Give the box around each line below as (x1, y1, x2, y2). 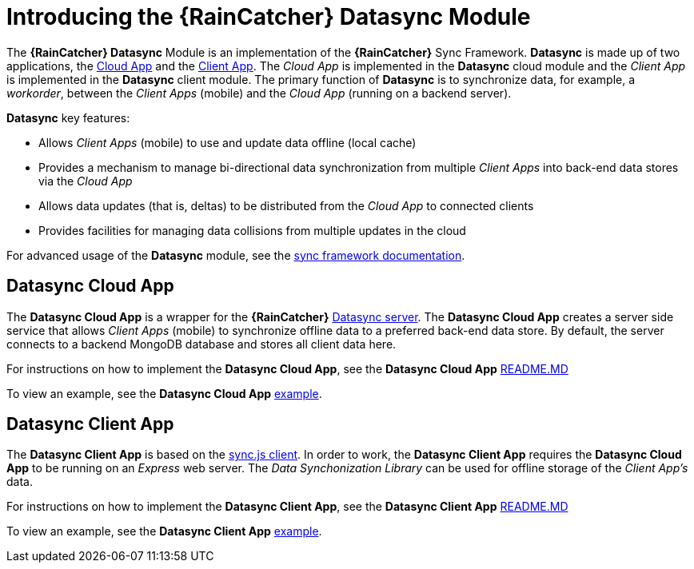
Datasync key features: (6, 110, 130, 125)
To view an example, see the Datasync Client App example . (6, 524, 322, 539)
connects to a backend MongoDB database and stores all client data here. (6, 336, 397, 351)
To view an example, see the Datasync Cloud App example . (6, 386, 322, 400)
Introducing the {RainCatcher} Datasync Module (6, 3, 531, 30)
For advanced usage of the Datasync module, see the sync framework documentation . (6, 248, 465, 262)
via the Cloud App (38, 173, 133, 188)
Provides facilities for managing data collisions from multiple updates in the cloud (38, 223, 466, 237)
